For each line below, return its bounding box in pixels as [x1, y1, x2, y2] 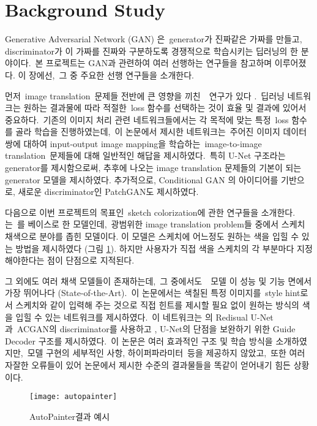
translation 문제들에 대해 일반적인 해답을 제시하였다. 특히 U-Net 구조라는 [5, 149, 286, 162]
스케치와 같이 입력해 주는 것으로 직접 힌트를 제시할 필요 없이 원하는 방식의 [15, 299, 299, 311]
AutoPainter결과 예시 [29, 409, 110, 422]
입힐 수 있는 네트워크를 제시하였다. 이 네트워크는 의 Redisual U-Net [15, 310, 274, 323]
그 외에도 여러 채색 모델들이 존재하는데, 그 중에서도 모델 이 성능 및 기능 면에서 [5, 274, 312, 287]
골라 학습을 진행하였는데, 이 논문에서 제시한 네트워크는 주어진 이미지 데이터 [15, 125, 307, 138]
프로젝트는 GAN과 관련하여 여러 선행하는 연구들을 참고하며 [46, 56, 272, 69]
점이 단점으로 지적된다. [47, 254, 135, 267]
